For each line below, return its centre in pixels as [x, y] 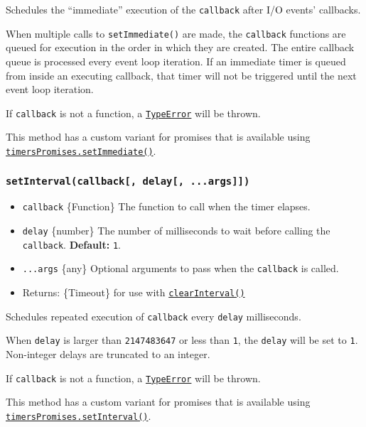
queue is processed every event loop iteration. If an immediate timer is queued [176, 61]
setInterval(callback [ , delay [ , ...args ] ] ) [128, 181]
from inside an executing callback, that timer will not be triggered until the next [181, 75]
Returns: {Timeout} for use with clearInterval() [134, 292]
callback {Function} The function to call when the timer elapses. [166, 206]
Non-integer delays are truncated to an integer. [108, 353]
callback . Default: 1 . [71, 244]
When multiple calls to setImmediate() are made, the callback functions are [176, 33]
